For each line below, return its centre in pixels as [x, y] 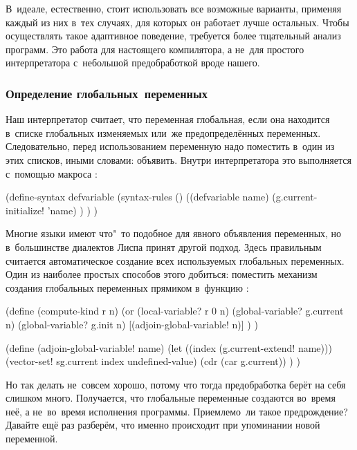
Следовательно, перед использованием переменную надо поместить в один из [170, 146]
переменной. [32, 439]
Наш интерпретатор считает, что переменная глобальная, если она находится [168, 119]
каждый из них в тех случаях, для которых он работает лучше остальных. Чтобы [177, 22]
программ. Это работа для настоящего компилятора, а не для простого [155, 49]
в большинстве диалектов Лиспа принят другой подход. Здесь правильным [164, 246]
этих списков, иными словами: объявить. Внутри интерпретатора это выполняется [178, 159]
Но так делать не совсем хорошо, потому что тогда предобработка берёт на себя [176, 384]
